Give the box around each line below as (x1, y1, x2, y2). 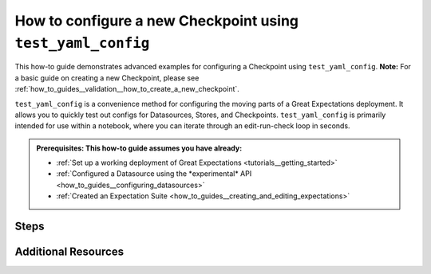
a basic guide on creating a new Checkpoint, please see (14, 72, 200, 83)
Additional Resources (14, 245, 124, 259)
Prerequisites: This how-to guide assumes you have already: (36, 143, 243, 153)
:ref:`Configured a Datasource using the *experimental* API (56, 169, 252, 178)
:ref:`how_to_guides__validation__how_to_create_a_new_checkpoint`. (14, 84, 239, 94)
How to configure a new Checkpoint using (14, 12, 299, 29)
